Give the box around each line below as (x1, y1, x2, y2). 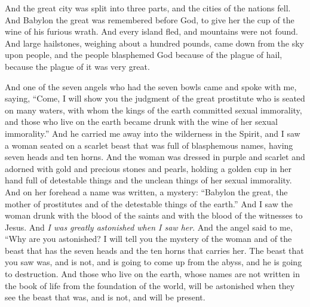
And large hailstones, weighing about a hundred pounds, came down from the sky (5, 36, 304, 49)
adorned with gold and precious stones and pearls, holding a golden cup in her (5, 162, 292, 174)
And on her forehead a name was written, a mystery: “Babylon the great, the (5, 185, 288, 198)
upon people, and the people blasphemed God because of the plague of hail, (5, 48, 283, 61)
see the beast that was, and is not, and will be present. (5, 291, 205, 303)
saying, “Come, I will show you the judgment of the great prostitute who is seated (5, 92, 305, 105)
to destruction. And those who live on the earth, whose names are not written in (5, 268, 300, 280)
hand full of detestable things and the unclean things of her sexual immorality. (5, 174, 292, 186)
